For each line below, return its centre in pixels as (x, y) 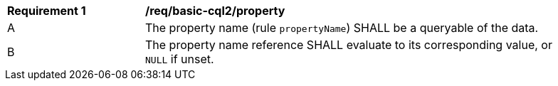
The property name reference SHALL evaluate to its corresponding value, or (349, 45)
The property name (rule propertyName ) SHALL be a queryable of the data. (342, 28)
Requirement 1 (47, 11)
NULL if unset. (180, 59)
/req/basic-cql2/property (215, 11)
